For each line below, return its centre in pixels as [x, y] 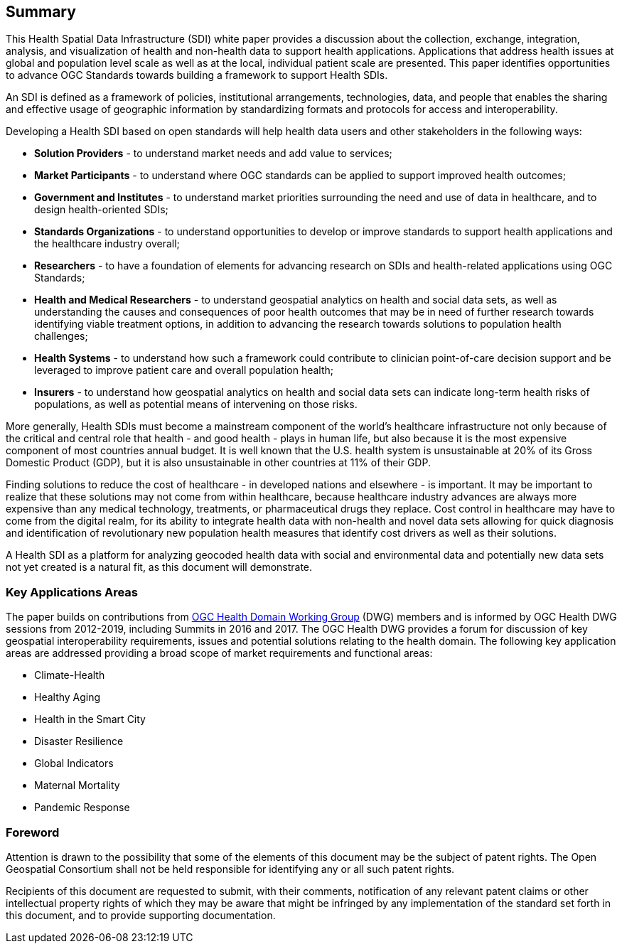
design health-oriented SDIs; [101, 210]
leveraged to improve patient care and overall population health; [184, 370]
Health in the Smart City [90, 719]
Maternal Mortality [77, 786]
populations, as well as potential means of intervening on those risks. [196, 404]
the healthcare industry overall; [107, 244]
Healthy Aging [68, 697]
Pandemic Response [82, 808]
